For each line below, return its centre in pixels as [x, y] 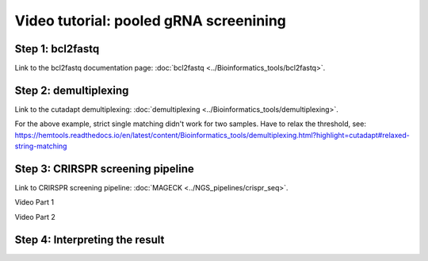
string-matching [41, 146]
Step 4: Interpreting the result [90, 239]
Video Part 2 [35, 217]
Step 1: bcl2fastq [57, 49]
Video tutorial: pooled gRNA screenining [151, 21]
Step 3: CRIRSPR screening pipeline [104, 169]
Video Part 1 [34, 202]
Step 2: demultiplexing [72, 90]
